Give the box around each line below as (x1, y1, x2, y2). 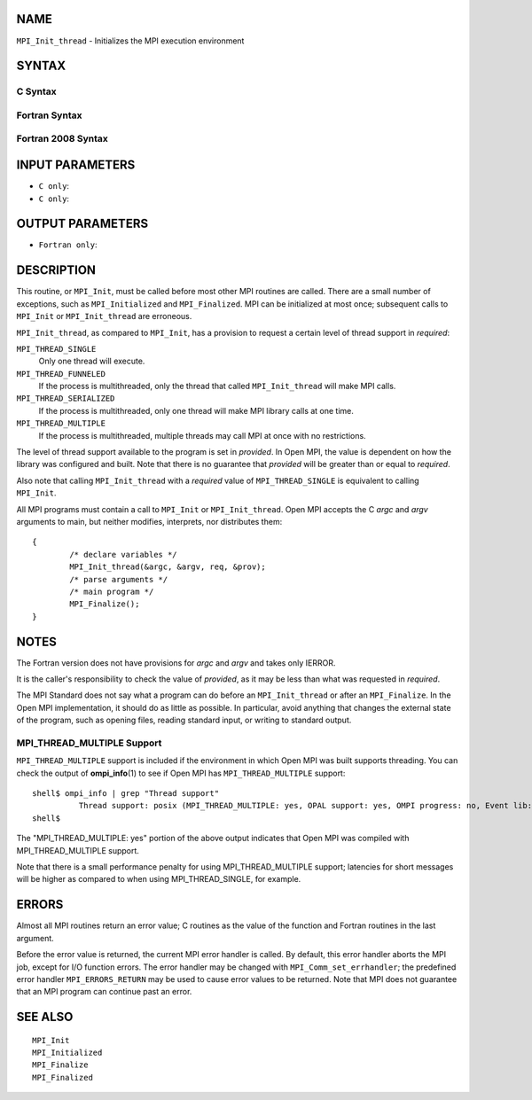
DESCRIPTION (16, 262, 97, 278)
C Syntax (16, 85, 57, 98)
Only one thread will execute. (38, 355, 145, 367)
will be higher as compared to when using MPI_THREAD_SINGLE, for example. (16, 874, 301, 885)
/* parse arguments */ (69, 574, 168, 584)
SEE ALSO (16, 1010, 74, 1025)
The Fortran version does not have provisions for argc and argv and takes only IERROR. (16, 657, 336, 668)
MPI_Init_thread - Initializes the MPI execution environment (16, 35, 245, 46)
